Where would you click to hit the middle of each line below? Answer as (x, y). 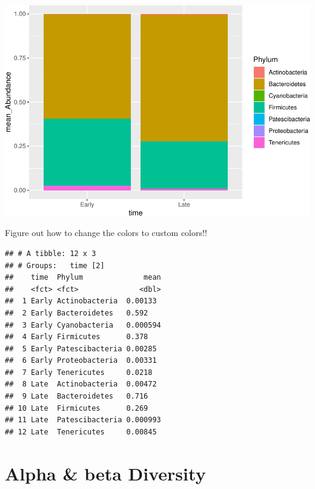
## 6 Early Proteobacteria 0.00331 (81, 361)
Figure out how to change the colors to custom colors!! (106, 233)
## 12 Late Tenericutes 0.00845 (81, 432)
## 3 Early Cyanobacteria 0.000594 (83, 325)
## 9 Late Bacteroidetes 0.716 (77, 396)
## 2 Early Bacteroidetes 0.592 (77, 313)
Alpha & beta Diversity (105, 473)
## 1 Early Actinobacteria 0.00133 (81, 301)
